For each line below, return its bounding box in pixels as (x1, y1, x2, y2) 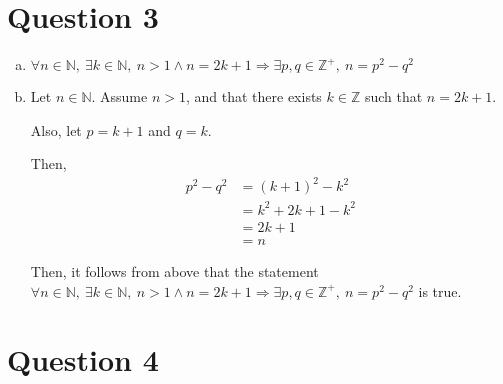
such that (364, 86, 423, 107)
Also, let (30, 119, 82, 140)
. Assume (91, 86, 148, 107)
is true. (418, 280, 462, 301)
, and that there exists (185, 86, 322, 107)
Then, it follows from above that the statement (30, 261, 319, 282)
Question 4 (7, 339, 159, 380)
